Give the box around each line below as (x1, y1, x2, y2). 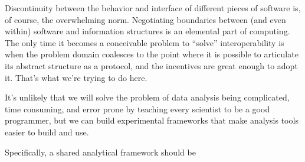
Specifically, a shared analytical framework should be (5, 145, 196, 158)
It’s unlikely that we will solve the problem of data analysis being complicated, (5, 91, 290, 103)
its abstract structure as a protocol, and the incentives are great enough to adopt (5, 59, 298, 72)
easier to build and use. (5, 125, 89, 138)
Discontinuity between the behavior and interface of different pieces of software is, (5, 2, 301, 14)
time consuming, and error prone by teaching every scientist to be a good (5, 102, 270, 115)
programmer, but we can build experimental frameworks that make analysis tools (5, 114, 299, 127)
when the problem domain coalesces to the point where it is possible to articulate (5, 48, 299, 60)
